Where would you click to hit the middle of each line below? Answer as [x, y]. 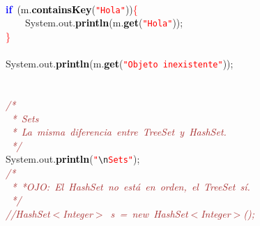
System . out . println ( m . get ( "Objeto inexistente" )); [119, 64]
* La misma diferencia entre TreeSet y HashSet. [119, 132]
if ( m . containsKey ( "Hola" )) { [72, 9]
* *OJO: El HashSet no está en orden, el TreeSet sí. [131, 186]
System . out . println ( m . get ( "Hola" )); [104, 23]
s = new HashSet [149, 213]
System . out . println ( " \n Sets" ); [72, 159]
